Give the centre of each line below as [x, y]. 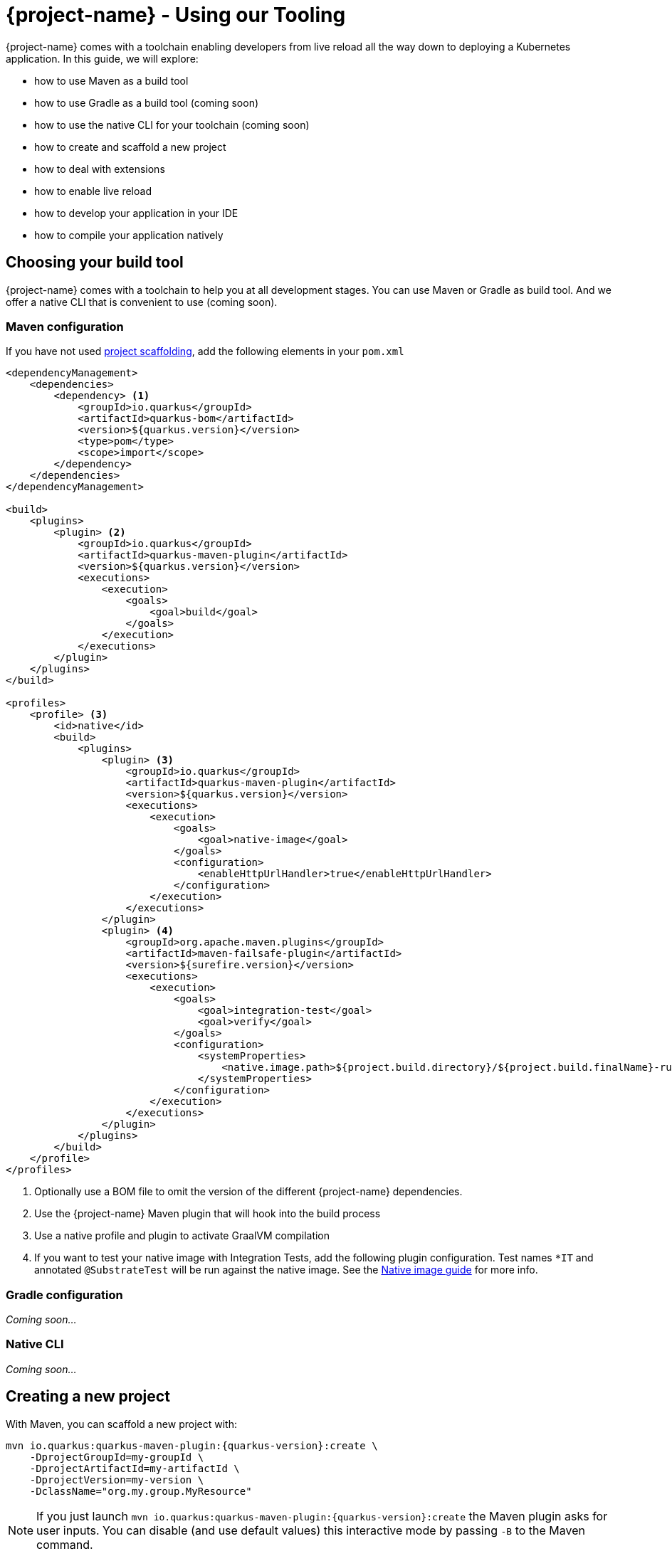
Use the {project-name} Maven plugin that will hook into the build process [208, 1214]
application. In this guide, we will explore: [102, 58]
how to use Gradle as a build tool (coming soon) [147, 102]
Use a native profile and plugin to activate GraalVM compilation [182, 1236]
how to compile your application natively [129, 235]
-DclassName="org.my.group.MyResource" [141, 1491]
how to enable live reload [93, 191]
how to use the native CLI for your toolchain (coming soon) [172, 125]
